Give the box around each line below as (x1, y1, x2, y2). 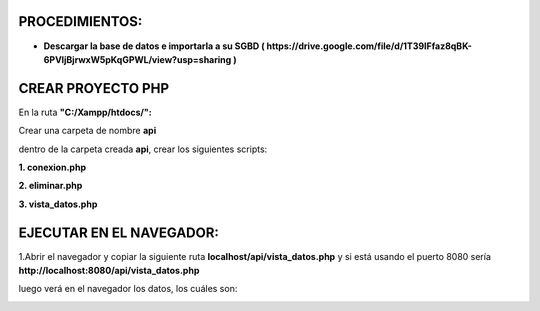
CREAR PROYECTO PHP (18, 80, 170, 97)
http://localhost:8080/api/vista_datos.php (18, 265, 200, 277)
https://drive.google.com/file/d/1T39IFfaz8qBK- (266, 40, 472, 52)
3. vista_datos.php (18, 198, 98, 210)
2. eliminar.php (18, 180, 83, 192)
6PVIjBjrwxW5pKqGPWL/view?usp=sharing (43, 53, 232, 65)
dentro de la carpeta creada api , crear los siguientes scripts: (18, 143, 268, 155)
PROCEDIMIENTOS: (18, 13, 143, 30)
